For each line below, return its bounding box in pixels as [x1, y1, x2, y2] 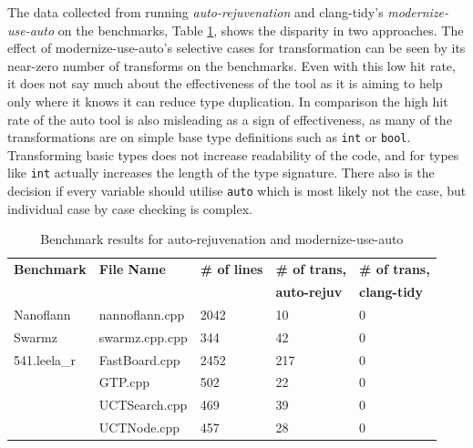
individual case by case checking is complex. [7, 199, 252, 218]
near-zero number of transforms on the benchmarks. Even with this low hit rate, [7, 56, 456, 75]
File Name [98, 260, 166, 279]
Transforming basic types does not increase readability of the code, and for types [7, 145, 459, 164]
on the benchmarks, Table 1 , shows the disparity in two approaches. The [57, 20, 464, 39]
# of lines [200, 260, 263, 279]
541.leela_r [14, 350, 77, 369]
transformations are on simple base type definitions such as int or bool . [7, 127, 411, 147]
